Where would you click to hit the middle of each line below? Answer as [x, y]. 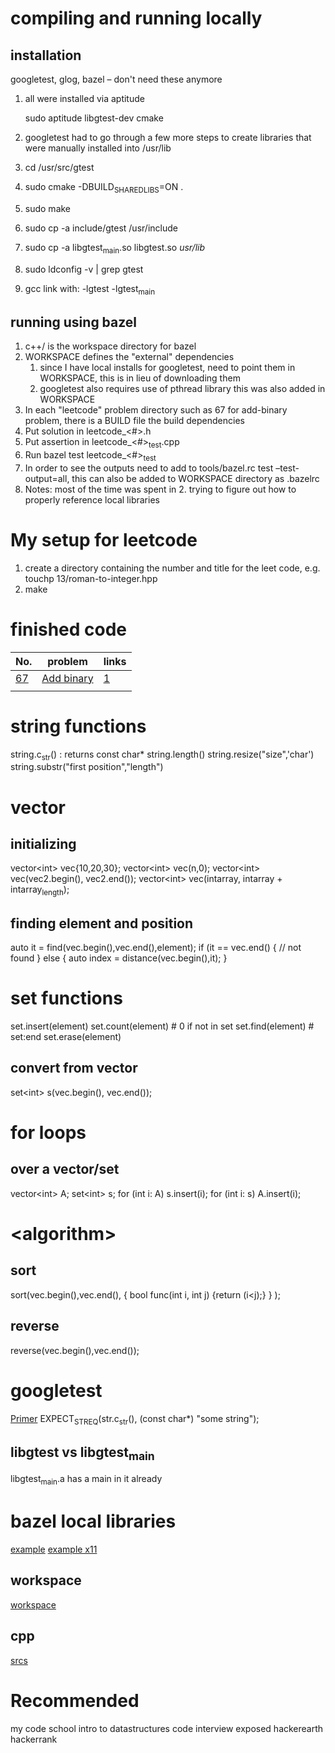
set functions [66, 998]
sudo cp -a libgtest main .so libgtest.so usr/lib [115, 248]
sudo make [48, 208]
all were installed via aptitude [84, 98]
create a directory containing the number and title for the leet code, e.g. [172, 568]
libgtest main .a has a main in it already [86, 1480]
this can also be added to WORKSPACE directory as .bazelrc [195, 478]
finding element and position [102, 923]
